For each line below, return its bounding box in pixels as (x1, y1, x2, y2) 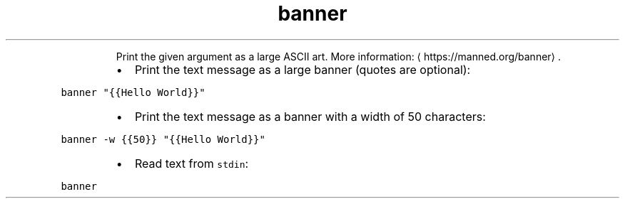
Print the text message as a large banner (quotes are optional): (134, 62, 471, 77)
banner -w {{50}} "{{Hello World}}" (61, 133, 265, 145)
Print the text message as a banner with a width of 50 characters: (134, 109, 486, 124)
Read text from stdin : (134, 156, 249, 171)
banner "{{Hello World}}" (61, 86, 205, 98)
